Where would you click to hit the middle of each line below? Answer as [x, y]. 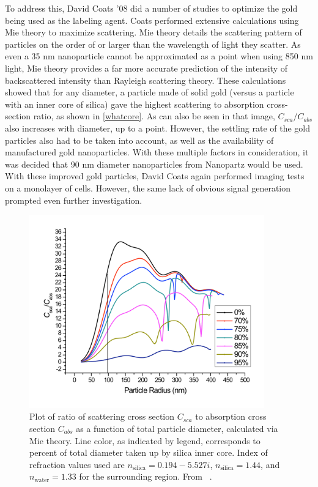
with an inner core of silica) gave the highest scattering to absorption [135, 104]
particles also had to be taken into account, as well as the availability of [139, 140]
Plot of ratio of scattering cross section [102, 416]
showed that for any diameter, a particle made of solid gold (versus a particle [150, 92]
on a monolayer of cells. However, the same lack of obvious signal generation [148, 188]
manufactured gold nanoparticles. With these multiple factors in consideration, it [157, 152]
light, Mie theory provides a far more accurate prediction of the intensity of [146, 68]
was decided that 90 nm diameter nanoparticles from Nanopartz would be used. [154, 164]
